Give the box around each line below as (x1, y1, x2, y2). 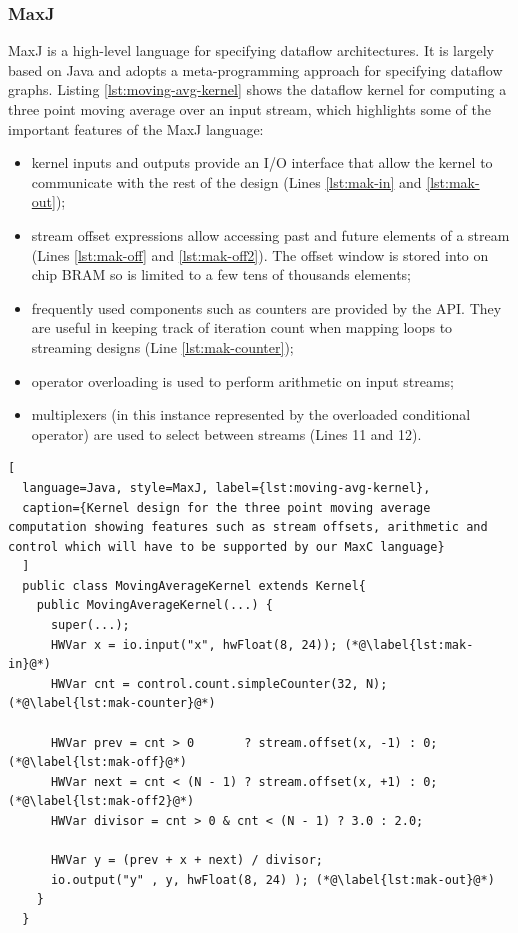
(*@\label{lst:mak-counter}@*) (8, 696, 216, 711)
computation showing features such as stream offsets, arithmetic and (8, 520, 488, 535)
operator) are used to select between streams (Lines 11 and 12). (31, 423, 422, 444)
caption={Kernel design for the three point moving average (22, 500, 431, 515)
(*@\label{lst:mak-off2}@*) (8, 794, 195, 809)
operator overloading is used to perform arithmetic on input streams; (31, 370, 454, 391)
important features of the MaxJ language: (8, 118, 264, 139)
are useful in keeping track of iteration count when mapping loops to (31, 317, 453, 338)
